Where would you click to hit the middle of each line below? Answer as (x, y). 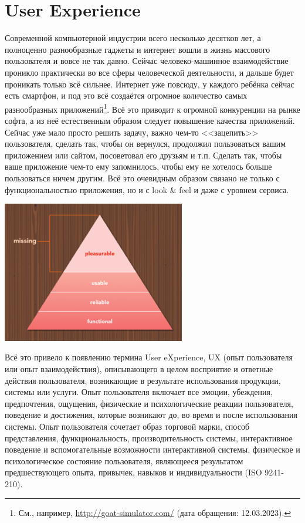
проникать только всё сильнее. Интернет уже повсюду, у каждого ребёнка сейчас (150, 84)
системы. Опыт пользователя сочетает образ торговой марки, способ (127, 426)
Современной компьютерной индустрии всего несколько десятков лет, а (133, 38)
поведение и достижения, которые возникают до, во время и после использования (151, 415)
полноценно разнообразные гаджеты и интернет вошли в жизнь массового (138, 49)
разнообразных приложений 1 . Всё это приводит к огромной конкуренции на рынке (152, 108)
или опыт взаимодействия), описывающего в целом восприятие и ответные (139, 368)
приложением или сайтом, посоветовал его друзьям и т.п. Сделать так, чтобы (143, 155)
